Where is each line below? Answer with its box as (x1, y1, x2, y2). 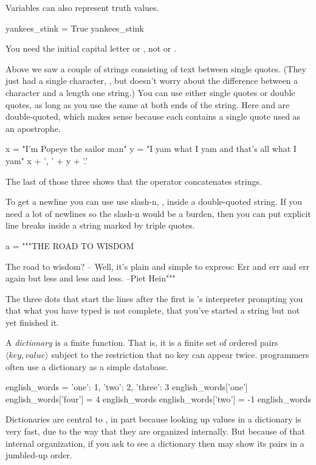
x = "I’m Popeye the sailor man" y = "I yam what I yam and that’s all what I (5, 142, 297, 155)
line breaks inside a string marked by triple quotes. (5, 219, 195, 232)
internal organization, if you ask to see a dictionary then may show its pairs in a (5, 436, 304, 449)
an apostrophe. (5, 122, 61, 134)
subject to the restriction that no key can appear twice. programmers (51, 348, 309, 361)
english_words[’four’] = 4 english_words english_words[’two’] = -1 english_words (5, 392, 311, 405)
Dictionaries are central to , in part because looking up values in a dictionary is (5, 413, 301, 425)
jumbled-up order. (5, 449, 72, 461)
